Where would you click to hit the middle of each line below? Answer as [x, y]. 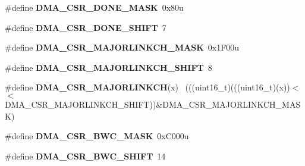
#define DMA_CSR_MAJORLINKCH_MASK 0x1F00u [122, 47]
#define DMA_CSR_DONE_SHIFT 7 [86, 27]
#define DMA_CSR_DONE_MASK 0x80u [94, 7]
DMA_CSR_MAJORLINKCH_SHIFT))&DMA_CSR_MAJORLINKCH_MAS [153, 104]
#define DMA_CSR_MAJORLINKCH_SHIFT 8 [109, 67]
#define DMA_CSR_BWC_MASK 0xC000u [97, 136]
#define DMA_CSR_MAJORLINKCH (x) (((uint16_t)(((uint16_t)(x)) [147, 87]
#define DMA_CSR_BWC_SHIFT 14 [85, 156]
